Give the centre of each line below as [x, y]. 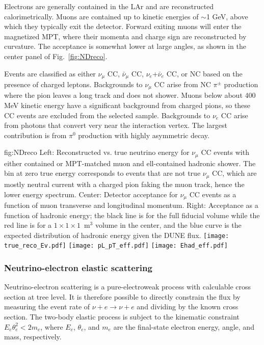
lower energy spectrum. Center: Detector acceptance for [91, 194]
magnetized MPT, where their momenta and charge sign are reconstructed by [125, 36]
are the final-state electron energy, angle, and [184, 326]
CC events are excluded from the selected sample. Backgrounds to [107, 115]
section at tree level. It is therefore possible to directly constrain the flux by [122, 296]
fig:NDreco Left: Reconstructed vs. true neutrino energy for [97, 152]
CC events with [225, 152]
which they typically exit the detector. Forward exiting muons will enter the [123, 26]
